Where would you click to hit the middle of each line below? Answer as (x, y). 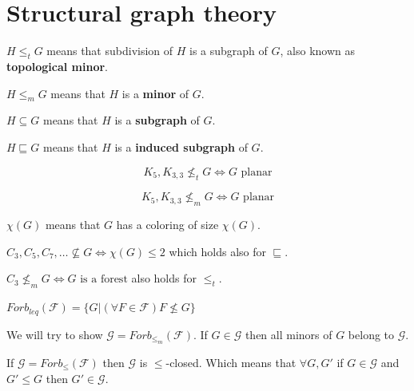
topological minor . (58, 66)
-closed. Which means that (231, 362)
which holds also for (218, 251)
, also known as (318, 51)
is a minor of (155, 93)
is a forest (104, 280)
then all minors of (289, 334)
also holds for (164, 278)
